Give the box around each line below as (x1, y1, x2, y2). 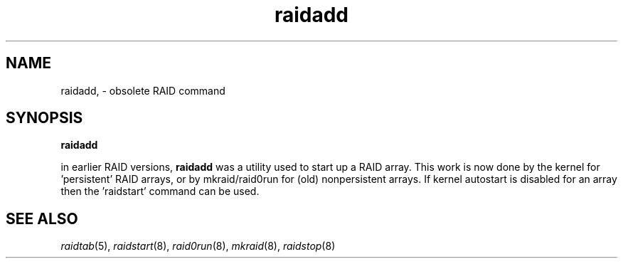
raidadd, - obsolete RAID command (60, 84, 225, 97)
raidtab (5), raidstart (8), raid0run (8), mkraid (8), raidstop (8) (60, 240, 336, 253)
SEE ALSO (6, 209, 78, 228)
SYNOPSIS (6, 109, 83, 127)
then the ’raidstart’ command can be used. (60, 185, 260, 198)
